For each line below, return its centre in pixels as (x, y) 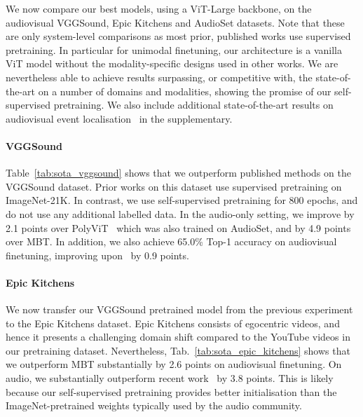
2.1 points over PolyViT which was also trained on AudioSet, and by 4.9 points (178, 227)
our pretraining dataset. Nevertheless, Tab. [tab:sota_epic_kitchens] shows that (178, 350)
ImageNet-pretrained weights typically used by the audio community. (154, 405)
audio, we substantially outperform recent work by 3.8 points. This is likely (170, 378)
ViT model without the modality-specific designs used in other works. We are (172, 63)
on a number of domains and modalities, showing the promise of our (185, 91)
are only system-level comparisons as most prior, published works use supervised (178, 36)
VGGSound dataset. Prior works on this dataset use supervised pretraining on (174, 186)
